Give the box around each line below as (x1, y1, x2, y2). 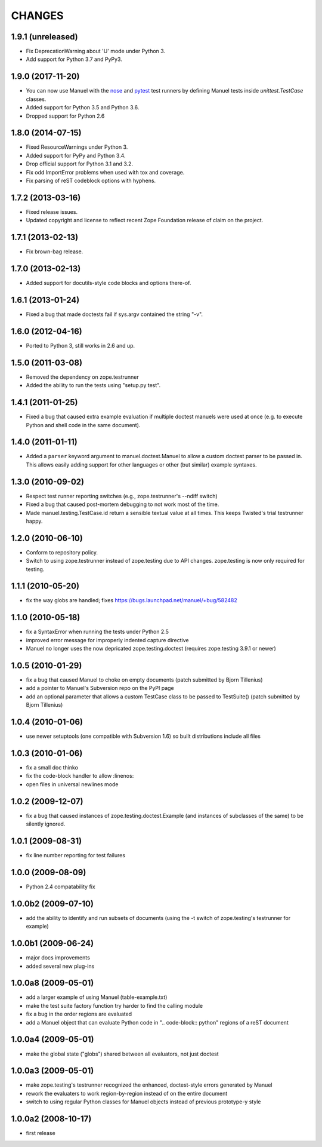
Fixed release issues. (26, 208, 78, 215)
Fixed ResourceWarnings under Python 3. (26, 143, 128, 151)
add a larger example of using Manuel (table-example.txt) (26, 993, 168, 1001)
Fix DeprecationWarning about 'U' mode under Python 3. (26, 48, 166, 55)
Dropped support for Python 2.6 (26, 112, 105, 119)
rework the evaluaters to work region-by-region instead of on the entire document (26, 1090, 228, 1097)
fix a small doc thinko (26, 764, 79, 771)
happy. (26, 517, 43, 525)
